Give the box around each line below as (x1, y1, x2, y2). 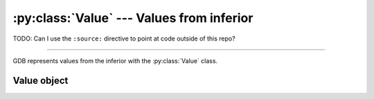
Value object (12, 74, 69, 86)
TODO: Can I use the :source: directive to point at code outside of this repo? (12, 34, 235, 43)
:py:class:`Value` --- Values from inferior (12, 10, 253, 25)
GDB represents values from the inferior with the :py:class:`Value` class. (12, 56, 218, 65)
